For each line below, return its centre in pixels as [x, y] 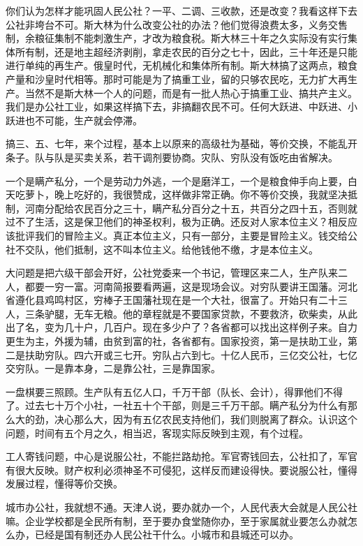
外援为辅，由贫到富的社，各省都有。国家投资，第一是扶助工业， [201, 341]
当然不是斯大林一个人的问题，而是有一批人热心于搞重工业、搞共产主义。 [191, 93]
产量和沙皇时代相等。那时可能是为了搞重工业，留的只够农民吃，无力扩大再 [177, 79]
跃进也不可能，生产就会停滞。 [74, 120]
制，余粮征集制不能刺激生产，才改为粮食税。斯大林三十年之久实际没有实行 [177, 38]
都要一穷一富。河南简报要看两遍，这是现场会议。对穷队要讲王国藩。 [181, 286]
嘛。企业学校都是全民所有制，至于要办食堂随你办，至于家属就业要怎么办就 [177, 521]
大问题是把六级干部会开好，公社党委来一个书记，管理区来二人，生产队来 [172, 273]
